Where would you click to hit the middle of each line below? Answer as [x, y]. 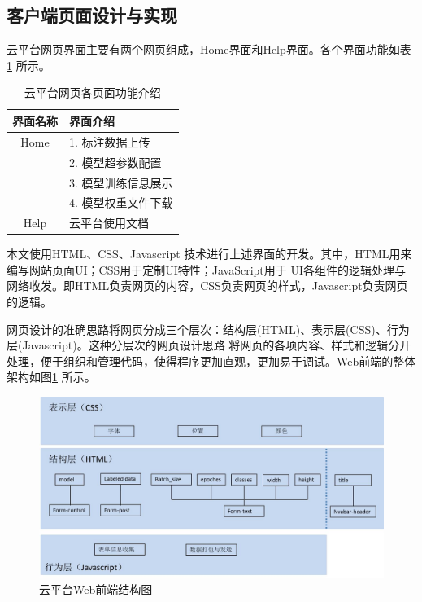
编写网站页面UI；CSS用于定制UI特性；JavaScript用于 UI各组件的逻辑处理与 [207, 269]
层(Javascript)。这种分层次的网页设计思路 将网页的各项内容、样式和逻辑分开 [209, 345]
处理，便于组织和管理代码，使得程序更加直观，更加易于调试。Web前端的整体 [211, 360]
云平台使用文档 [109, 223]
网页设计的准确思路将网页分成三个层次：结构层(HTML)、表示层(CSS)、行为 [208, 329]
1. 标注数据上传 [110, 141]
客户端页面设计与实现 [92, 15]
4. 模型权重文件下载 [121, 202]
